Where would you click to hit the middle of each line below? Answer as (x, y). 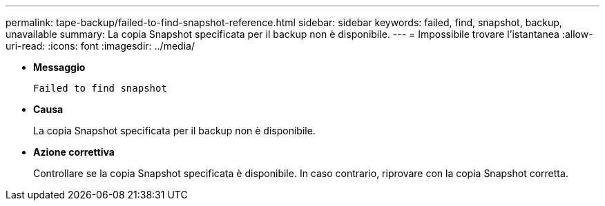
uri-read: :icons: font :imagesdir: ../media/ (100, 46)
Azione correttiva (74, 152)
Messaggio (59, 67)
